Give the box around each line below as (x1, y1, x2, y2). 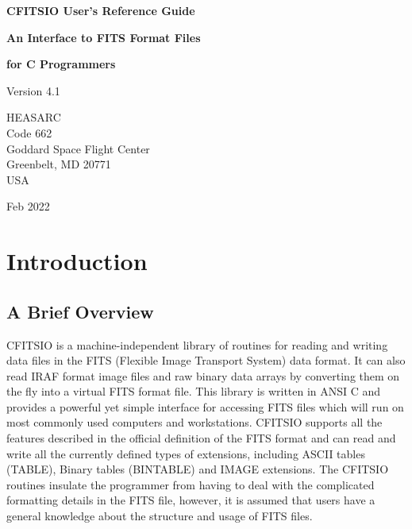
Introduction (6, 245, 148, 277)
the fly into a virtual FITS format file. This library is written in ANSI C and (6, 383, 381, 400)
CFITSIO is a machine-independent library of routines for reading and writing (6, 336, 388, 353)
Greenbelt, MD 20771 (6, 156, 111, 172)
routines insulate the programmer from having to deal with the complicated (6, 476, 375, 492)
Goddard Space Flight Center (6, 140, 150, 156)
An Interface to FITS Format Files (6, 29, 201, 45)
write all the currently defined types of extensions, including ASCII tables (6, 445, 365, 461)
